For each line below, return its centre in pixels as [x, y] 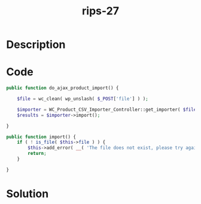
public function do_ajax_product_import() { [63, 88]
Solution [28, 194]
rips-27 [100, 11]
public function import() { [41, 137]
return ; [37, 154]
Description [36, 45]
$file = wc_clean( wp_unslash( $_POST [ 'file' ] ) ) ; [83, 99]
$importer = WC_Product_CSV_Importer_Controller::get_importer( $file [107, 109]
